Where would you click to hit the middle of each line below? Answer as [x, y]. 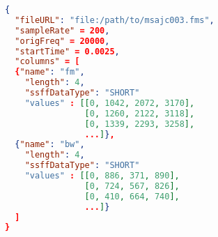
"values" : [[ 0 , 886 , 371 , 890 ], [102, 176]
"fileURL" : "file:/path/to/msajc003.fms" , [115, 20]
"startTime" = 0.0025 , [67, 51]
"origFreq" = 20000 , [62, 41]
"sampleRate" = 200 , [62, 30]
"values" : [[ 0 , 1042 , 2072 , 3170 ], [110, 103]
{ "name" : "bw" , [50, 145]
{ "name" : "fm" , [50, 72]
